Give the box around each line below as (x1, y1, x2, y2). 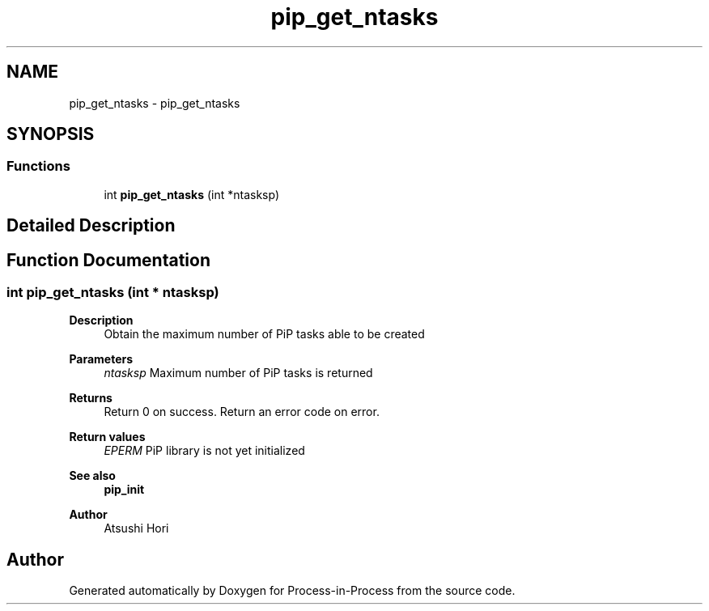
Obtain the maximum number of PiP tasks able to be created (104, 327, 425, 342)
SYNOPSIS (6, 124, 95, 145)
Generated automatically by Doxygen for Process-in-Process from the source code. (69, 583, 516, 598)
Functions (6, 158, 70, 175)
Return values (69, 430, 146, 444)
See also (69, 469, 116, 483)
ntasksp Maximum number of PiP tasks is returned (104, 366, 373, 380)
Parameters (69, 352, 134, 367)
